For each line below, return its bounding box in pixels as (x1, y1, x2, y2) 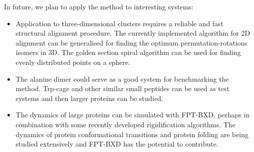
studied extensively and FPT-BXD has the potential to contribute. (15, 139, 218, 149)
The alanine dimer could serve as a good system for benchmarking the (15, 73, 229, 84)
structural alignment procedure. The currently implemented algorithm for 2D (15, 28, 250, 38)
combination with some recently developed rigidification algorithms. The (15, 119, 236, 129)
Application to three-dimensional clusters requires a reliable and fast (15, 18, 224, 28)
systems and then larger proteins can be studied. (15, 93, 163, 103)
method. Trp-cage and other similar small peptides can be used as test (15, 83, 230, 94)
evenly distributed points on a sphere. (15, 56, 130, 67)
